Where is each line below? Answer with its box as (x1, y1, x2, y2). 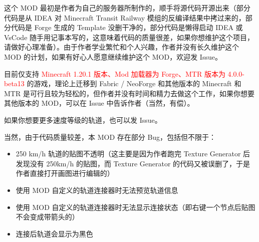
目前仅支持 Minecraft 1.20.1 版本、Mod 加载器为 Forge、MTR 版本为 (4, 68, 225, 79)
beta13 (4, 78, 25, 89)
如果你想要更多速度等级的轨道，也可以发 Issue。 (4, 114, 162, 125)
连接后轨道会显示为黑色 (16, 228, 93, 238)
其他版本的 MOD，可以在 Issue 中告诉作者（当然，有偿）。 (4, 98, 194, 108)
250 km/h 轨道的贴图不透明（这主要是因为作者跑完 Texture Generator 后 (16, 148, 250, 159)
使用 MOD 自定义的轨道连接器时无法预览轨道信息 (16, 184, 178, 195)
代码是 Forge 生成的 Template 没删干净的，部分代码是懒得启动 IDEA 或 (11, 22, 243, 33)
